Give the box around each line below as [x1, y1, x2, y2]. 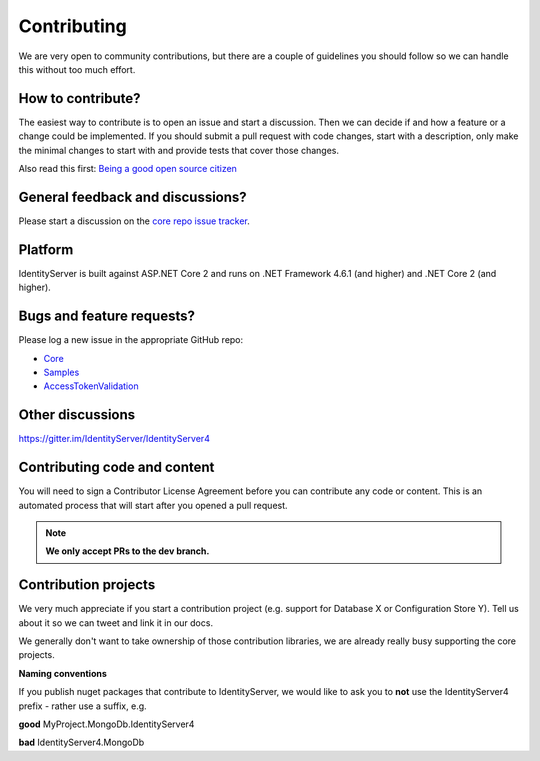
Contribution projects [18, 576, 156, 594]
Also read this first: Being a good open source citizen [18, 163, 237, 175]
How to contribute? [18, 90, 141, 107]
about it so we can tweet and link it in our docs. [18, 616, 214, 629]
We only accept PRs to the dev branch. [45, 545, 210, 557]
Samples [43, 366, 80, 378]
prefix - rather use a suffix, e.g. [18, 700, 147, 712]
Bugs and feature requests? [18, 308, 195, 325]
